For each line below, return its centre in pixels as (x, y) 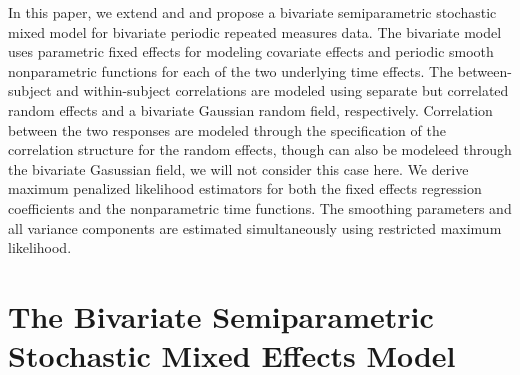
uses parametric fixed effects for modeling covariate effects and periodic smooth (251, 51)
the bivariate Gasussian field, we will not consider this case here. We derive (238, 168)
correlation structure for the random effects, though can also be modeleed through (260, 149)
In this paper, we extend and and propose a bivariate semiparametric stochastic (252, 12)
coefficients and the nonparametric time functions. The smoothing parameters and (260, 207)
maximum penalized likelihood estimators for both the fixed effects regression (245, 188)
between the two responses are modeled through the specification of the (227, 129)
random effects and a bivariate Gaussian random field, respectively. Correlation (250, 109)
